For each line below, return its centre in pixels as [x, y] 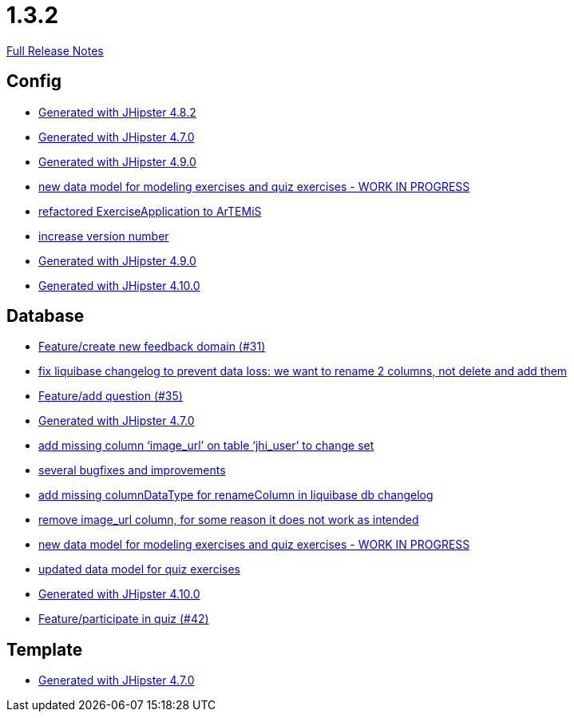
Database [46, 316]
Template [45, 649]
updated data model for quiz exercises [139, 569]
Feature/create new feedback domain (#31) [152, 347]
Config [34, 81]
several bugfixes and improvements [132, 470]
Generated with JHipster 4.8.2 [117, 112]
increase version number [104, 236]
